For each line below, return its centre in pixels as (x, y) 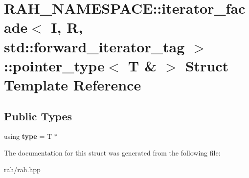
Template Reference (73, 84)
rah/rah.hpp (22, 169)
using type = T (28, 136)
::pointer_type (54, 65)
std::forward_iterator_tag (94, 46)
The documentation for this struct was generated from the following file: (112, 152)
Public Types (38, 116)
